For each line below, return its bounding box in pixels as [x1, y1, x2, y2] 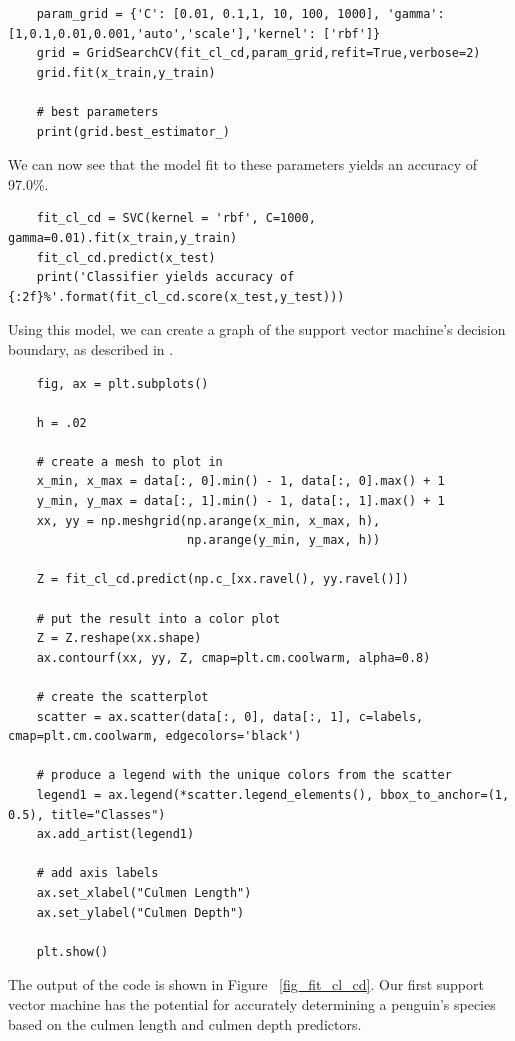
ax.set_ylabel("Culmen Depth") [36, 905, 245, 920]
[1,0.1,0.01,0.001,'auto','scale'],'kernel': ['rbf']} [8, 26, 381, 41]
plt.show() [36, 944, 109, 959]
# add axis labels [36, 866, 159, 881]
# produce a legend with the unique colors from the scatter [36, 768, 452, 783]
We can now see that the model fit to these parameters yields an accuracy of [8, 154, 477, 175]
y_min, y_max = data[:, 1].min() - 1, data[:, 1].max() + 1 [36, 494, 445, 509]
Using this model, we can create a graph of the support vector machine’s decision [8, 319, 506, 340]
